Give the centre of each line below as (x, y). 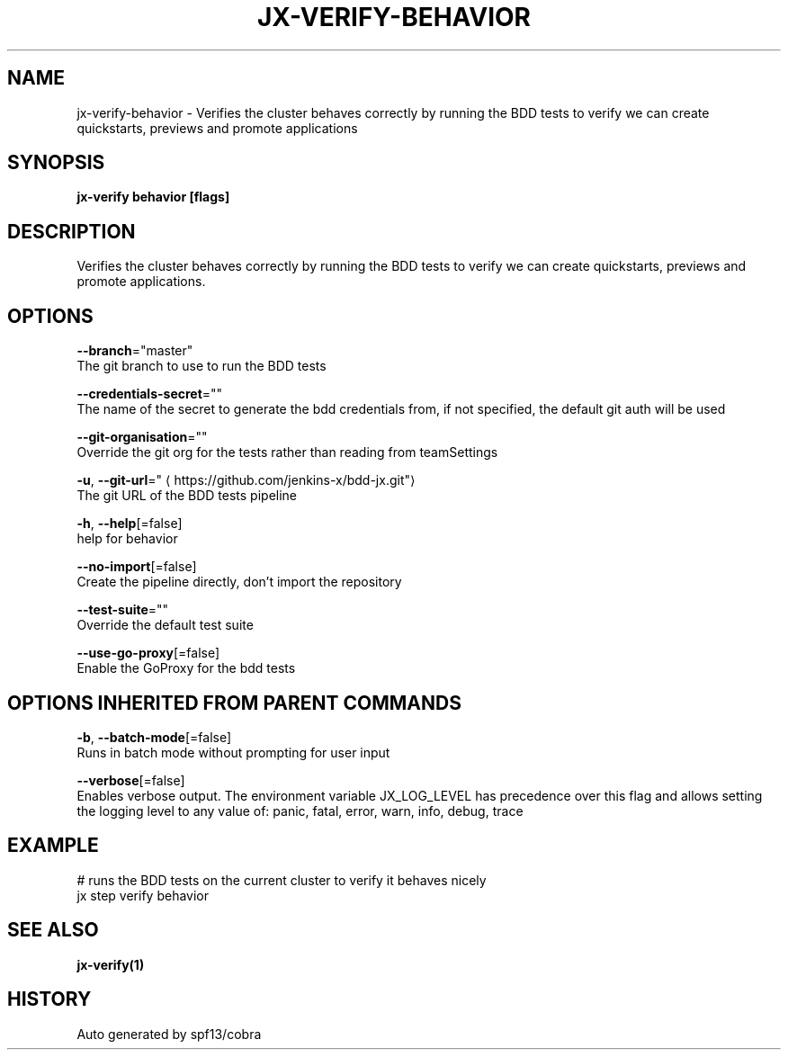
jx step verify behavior (143, 895)
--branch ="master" (135, 351)
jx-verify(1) (111, 964)
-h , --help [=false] (130, 524)
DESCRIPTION (72, 231)
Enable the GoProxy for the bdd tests (186, 668)
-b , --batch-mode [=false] (154, 737)
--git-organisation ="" (142, 437)
